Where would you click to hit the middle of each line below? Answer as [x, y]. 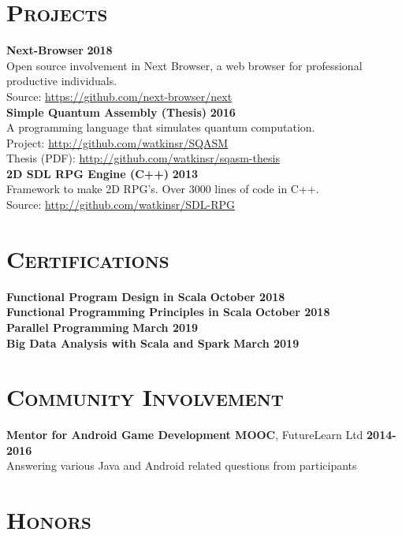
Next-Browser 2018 [60, 50]
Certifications [88, 258]
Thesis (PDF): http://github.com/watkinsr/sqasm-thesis [143, 158]
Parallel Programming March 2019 [102, 327]
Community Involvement [145, 397]
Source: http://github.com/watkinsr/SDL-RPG [121, 205]
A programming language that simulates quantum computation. [161, 127]
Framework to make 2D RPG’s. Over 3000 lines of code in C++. [163, 189]
